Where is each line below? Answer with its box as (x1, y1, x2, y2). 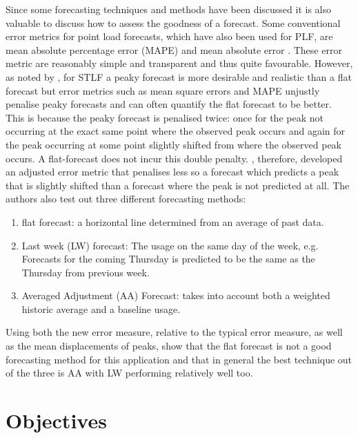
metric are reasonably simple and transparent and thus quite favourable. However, (6, 56, 353, 70)
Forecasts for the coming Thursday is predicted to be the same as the (21, 251, 315, 266)
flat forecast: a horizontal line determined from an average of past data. (21, 214, 324, 229)
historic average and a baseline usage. (21, 301, 181, 316)
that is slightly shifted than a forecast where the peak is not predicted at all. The (6, 178, 350, 192)
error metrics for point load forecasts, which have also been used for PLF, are (6, 29, 333, 44)
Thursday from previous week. (21, 265, 150, 279)
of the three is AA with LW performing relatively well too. (6, 365, 253, 380)
